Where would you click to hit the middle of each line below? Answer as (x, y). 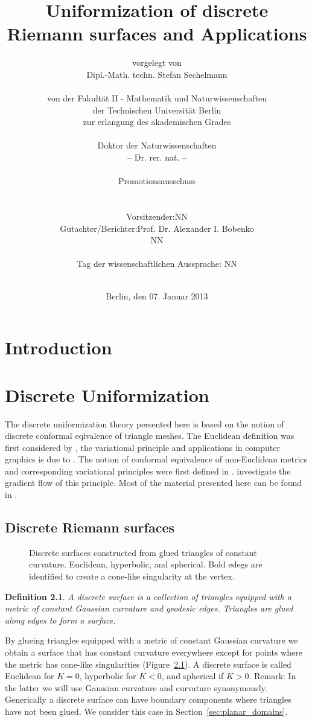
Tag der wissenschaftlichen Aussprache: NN (157, 264)
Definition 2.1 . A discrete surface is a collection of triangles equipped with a (148, 596)
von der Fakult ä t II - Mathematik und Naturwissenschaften (157, 98)
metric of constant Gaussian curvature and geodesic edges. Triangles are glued (149, 608)
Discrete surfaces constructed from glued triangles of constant (143, 552)
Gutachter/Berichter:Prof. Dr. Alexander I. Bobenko (157, 228)
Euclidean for (30, 676)
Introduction (59, 347)
